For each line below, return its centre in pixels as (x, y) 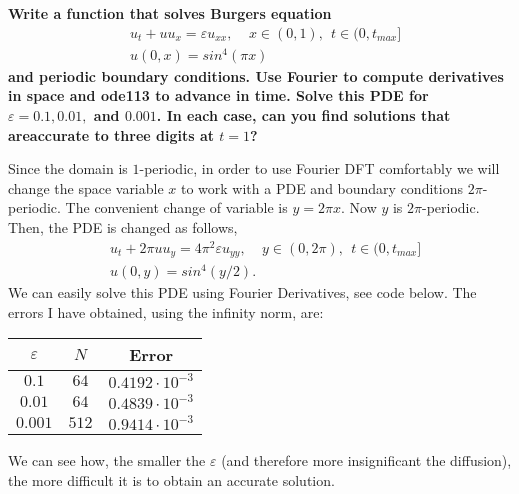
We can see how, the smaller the (107, 460)
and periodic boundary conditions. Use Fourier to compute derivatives (256, 75)
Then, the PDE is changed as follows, (123, 226)
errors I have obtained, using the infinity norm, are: (166, 311)
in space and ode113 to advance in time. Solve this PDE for (218, 95)
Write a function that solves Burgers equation (170, 13)
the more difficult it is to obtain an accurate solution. (171, 479)
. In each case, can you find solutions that (303, 114)
